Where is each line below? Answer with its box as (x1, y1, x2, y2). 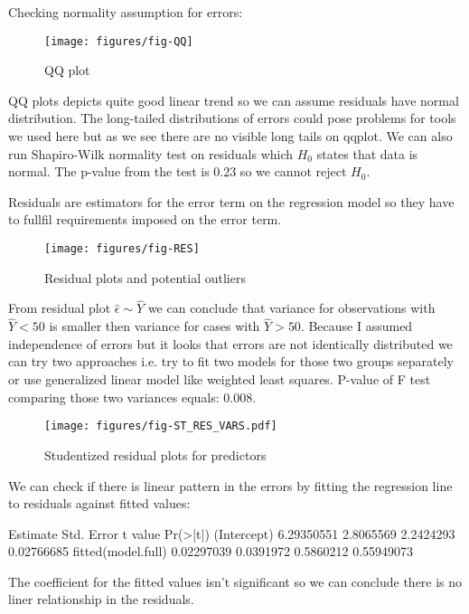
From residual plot (8, 298, 111, 317)
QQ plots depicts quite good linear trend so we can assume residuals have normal (8, 90, 459, 109)
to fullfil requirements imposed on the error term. (8, 210, 282, 229)
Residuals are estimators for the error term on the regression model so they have (8, 192, 455, 211)
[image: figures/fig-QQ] (44, 34, 193, 48)
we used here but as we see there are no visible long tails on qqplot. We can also (8, 127, 453, 146)
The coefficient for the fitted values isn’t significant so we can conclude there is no (8, 571, 463, 590)
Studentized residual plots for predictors (44, 445, 267, 464)
